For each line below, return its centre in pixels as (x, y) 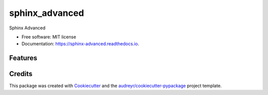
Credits (21, 74)
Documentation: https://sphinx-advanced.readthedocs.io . (80, 44)
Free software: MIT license (49, 37)
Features (23, 58)
